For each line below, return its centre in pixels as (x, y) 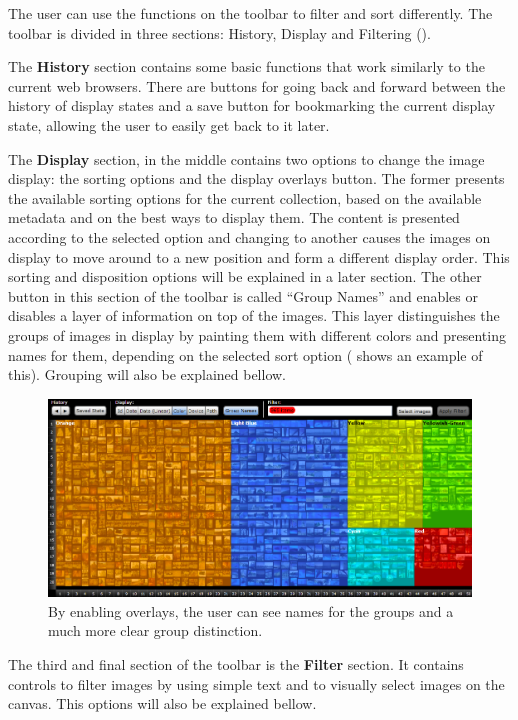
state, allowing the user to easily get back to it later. (169, 124)
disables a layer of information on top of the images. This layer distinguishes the (254, 315)
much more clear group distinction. (155, 630)
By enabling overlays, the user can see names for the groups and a (251, 610)
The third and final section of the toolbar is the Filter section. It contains (236, 663)
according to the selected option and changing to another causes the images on (249, 236)
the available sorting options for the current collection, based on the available (245, 197)
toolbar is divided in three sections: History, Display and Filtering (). (219, 32)
